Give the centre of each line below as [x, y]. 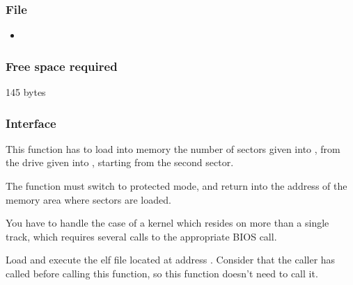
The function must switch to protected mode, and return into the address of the [176, 186]
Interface [31, 123]
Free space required [62, 66]
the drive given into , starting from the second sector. [120, 162]
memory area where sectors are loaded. [88, 199]
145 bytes [26, 92]
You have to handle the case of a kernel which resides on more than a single [167, 223]
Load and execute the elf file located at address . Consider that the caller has [171, 260]
